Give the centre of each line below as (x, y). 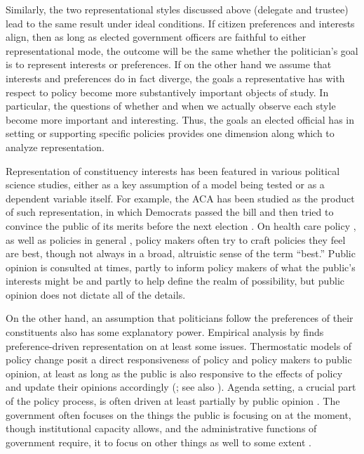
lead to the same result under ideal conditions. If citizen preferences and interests (180, 23)
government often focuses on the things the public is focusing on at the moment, (178, 414)
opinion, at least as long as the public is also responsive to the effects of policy (174, 373)
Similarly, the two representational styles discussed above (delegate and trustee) (177, 9)
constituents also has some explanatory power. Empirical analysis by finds (165, 332)
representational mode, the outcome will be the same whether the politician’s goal (182, 50)
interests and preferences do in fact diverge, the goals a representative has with (175, 78)
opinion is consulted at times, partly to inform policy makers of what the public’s (181, 267)
